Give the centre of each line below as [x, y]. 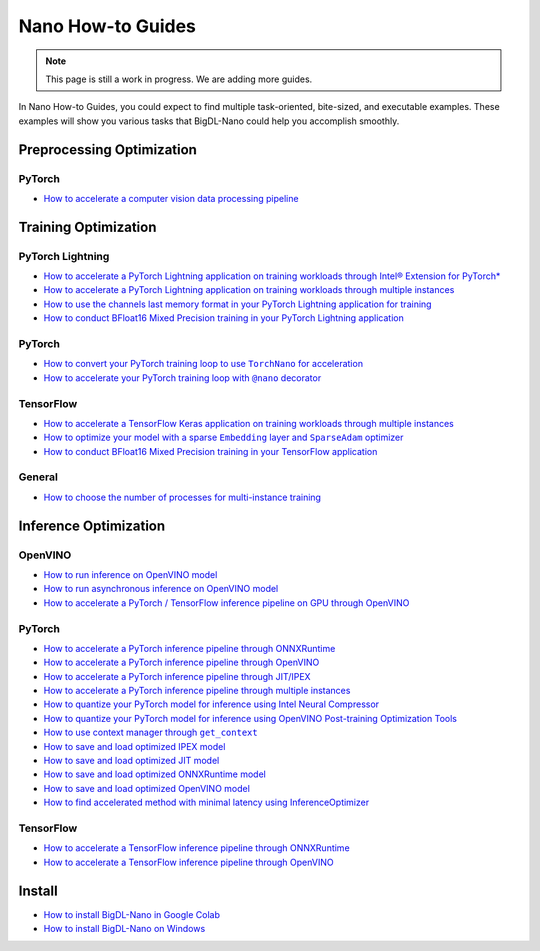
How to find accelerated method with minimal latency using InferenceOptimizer [206, 802]
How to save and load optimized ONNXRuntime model [155, 774]
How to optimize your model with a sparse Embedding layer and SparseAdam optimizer [223, 437]
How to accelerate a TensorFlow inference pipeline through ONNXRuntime [196, 848]
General [38, 477]
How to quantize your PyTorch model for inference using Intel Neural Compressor [211, 704]
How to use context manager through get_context [151, 732]
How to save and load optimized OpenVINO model [146, 788]
